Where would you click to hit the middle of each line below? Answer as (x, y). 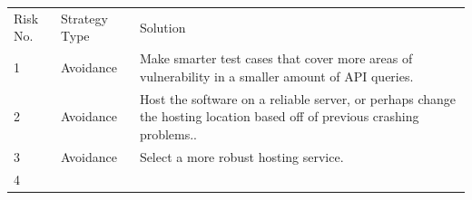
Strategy (84, 18)
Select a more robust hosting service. (241, 156)
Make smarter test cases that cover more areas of (276, 58)
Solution (162, 27)
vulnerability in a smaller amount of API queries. (276, 76)
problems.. (168, 133)
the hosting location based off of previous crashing (279, 116)
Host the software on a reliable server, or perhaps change (298, 98)
